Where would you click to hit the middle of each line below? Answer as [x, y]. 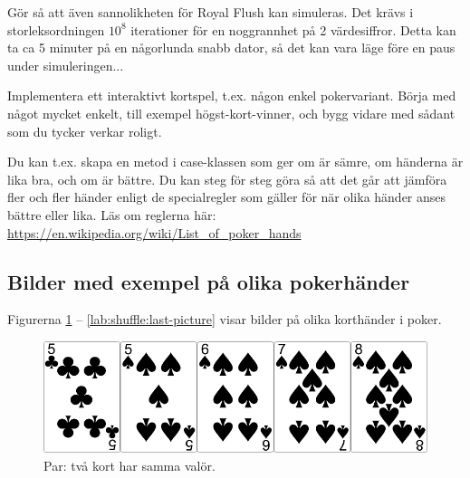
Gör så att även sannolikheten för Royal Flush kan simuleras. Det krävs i [211, 12]
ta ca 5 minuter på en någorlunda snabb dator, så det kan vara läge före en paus [231, 48]
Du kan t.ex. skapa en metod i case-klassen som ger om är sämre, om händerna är [235, 162]
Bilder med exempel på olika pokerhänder [209, 281]
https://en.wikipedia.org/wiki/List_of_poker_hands [154, 232]
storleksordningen [56, 29]
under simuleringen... [66, 65]
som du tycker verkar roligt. [85, 131]
